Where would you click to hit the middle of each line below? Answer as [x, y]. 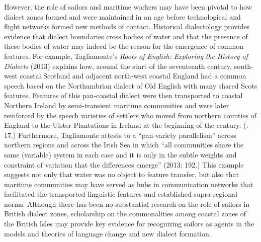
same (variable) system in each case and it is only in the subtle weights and [120, 154]
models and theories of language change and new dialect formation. [108, 233]
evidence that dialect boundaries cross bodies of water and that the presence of [126, 36]
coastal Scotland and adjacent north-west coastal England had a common [133, 76]
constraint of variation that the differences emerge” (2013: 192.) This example [124, 164]
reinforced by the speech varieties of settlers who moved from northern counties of [130, 115]
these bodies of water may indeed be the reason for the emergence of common [124, 46]
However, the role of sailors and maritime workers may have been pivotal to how [128, 7]
